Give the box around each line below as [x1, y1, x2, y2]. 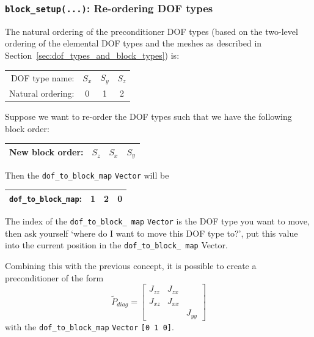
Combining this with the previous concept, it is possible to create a [5, 259, 257, 272]
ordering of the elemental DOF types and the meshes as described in [5, 37, 262, 50]
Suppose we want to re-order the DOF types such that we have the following [5, 110, 292, 123]
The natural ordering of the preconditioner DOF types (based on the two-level [5, 24, 298, 37]
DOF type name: [10, 71, 75, 84]
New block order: [9, 146, 84, 158]
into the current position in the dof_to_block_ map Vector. [5, 239, 228, 251]
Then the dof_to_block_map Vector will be [5, 168, 169, 181]
